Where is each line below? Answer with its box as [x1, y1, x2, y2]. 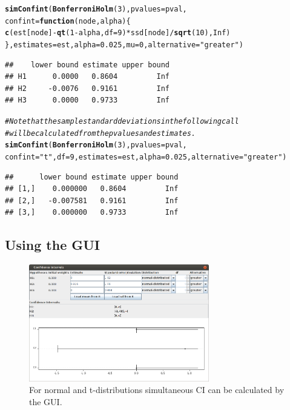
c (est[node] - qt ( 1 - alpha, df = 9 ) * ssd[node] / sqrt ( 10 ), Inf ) [5, 29, 231, 38]
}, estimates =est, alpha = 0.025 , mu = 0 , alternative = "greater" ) [5, 40, 243, 49]
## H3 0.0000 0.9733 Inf [5, 96, 170, 105]
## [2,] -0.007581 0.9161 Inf [5, 196, 179, 205]
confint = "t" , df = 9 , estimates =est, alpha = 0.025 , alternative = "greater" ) [5, 152, 287, 161]
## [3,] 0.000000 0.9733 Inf [5, 208, 179, 217]
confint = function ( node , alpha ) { [5, 16, 131, 25]
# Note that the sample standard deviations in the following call [5, 117, 239, 126]
